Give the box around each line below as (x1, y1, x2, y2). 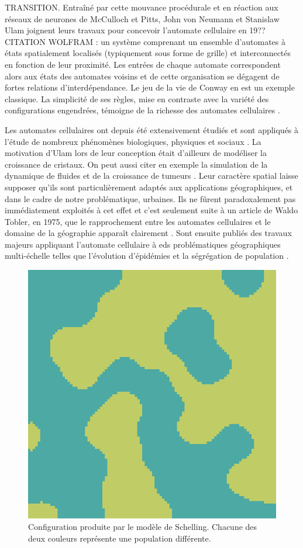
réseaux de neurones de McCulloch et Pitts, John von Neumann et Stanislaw (5, 12, 280, 25)
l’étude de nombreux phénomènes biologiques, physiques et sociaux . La (5, 135, 261, 147)
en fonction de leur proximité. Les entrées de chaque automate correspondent (5, 58, 281, 70)
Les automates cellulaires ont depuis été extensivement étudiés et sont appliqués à (5, 123, 299, 136)
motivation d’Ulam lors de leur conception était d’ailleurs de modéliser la (5, 147, 267, 159)
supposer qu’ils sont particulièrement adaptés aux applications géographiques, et (5, 181, 293, 193)
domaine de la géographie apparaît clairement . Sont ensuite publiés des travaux (5, 227, 292, 239)
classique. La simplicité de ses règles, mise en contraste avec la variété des (5, 92, 269, 105)
